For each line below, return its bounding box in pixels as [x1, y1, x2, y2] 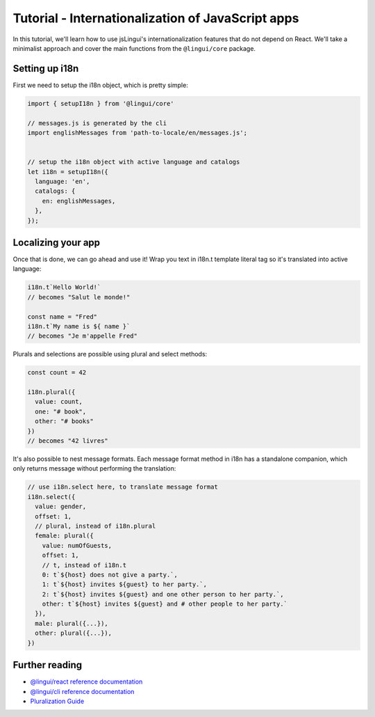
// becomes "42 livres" [27, 437, 109, 445]
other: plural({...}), [35, 629, 112, 637]
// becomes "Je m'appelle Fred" [27, 332, 138, 340]
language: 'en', [35, 178, 90, 185]
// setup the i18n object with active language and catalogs [27, 158, 240, 166]
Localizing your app [12, 237, 101, 249]
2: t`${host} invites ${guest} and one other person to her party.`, [42, 590, 284, 598]
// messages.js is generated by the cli [27, 119, 167, 127]
